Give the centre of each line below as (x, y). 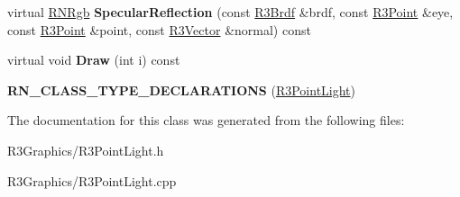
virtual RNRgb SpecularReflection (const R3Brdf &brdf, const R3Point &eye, (230, 12)
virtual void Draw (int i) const (94, 60)
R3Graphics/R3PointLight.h (86, 150)
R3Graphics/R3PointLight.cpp (92, 180)
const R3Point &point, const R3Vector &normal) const (159, 29)
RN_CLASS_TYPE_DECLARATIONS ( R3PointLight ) (182, 90)
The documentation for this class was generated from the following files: (206, 120)
